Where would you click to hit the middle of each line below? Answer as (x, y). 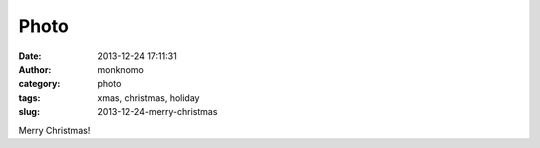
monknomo (120, 69)
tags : (29, 97)
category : (39, 84)
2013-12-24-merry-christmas (157, 112)
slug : (29, 112)
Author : (35, 69)
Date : (30, 56)
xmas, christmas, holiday (148, 97)
